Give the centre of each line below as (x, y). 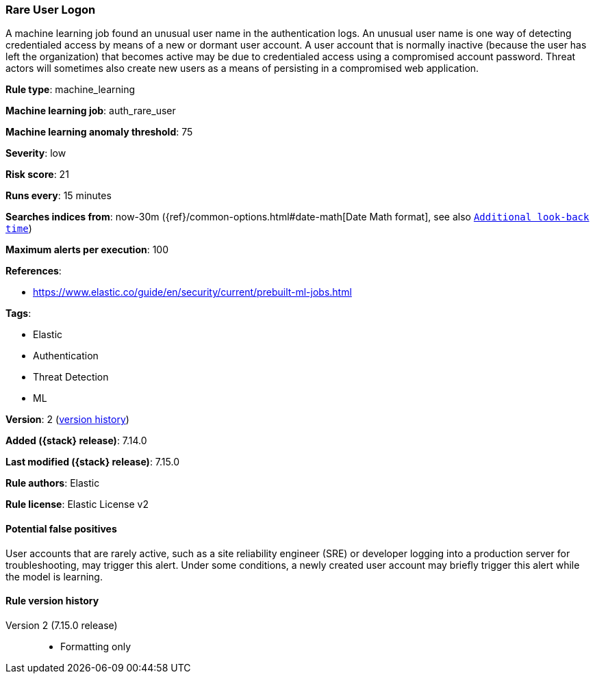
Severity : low (36, 153)
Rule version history (52, 601)
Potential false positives (61, 528)
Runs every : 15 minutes (59, 196)
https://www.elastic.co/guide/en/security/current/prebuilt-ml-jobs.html (192, 292)
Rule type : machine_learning (71, 90)
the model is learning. (54, 576)
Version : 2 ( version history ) (67, 420)
